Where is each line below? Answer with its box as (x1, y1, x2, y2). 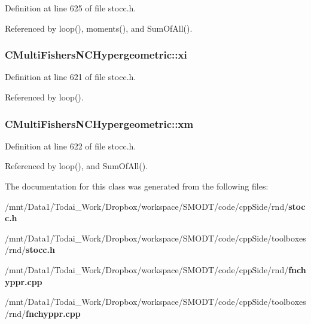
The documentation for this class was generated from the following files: (5, 180, 269, 192)
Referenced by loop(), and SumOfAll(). (5, 160, 148, 172)
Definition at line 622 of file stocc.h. (5, 139, 136, 152)
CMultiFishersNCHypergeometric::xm (5, 116, 194, 131)
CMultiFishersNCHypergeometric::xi (5, 47, 187, 62)
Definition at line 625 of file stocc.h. (5, 2, 136, 14)
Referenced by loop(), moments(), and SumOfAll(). (5, 22, 193, 34)
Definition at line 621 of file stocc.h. (5, 71, 136, 83)
